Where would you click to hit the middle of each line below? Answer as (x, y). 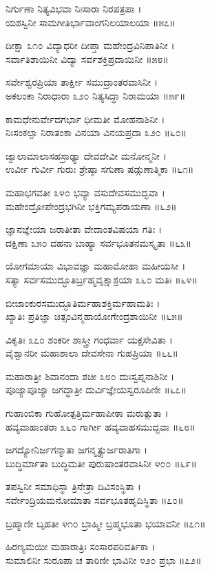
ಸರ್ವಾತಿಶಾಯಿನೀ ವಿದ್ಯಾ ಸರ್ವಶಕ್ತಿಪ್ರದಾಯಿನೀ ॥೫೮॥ (87, 58)
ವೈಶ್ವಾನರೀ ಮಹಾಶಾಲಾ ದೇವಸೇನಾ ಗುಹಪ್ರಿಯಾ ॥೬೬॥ (92, 353)
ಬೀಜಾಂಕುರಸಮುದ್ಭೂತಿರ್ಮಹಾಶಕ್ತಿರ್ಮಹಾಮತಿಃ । (83, 302)
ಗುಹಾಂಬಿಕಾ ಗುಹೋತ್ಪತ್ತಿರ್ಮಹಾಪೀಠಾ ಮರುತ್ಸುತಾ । (87, 413)
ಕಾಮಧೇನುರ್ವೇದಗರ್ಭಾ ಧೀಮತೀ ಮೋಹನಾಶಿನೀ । (85, 119)
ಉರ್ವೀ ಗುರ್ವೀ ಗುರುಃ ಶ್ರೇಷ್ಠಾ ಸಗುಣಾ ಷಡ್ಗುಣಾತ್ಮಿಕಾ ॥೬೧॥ (100, 169)
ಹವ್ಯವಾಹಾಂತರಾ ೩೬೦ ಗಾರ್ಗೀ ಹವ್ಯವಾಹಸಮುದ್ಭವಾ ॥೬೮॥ (101, 426)
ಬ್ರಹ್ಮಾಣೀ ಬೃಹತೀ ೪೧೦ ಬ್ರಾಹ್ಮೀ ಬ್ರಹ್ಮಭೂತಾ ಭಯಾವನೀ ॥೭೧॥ (106, 523)
